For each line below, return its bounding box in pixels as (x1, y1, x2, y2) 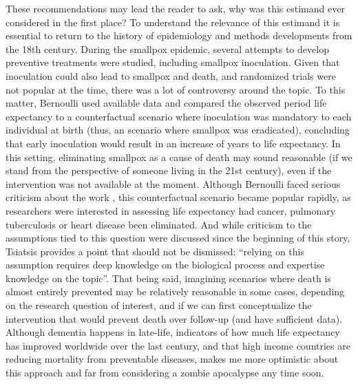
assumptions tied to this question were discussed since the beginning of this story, (6, 231, 350, 245)
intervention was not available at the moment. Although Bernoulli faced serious (6, 176, 341, 191)
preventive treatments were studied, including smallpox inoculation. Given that (6, 55, 340, 70)
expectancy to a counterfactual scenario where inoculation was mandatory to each (6, 109, 352, 123)
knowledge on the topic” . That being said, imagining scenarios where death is (6, 270, 331, 285)
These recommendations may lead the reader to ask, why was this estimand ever (6, 1, 345, 15)
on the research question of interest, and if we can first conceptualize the (6, 298, 312, 312)
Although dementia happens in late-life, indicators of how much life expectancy (6, 325, 340, 339)
